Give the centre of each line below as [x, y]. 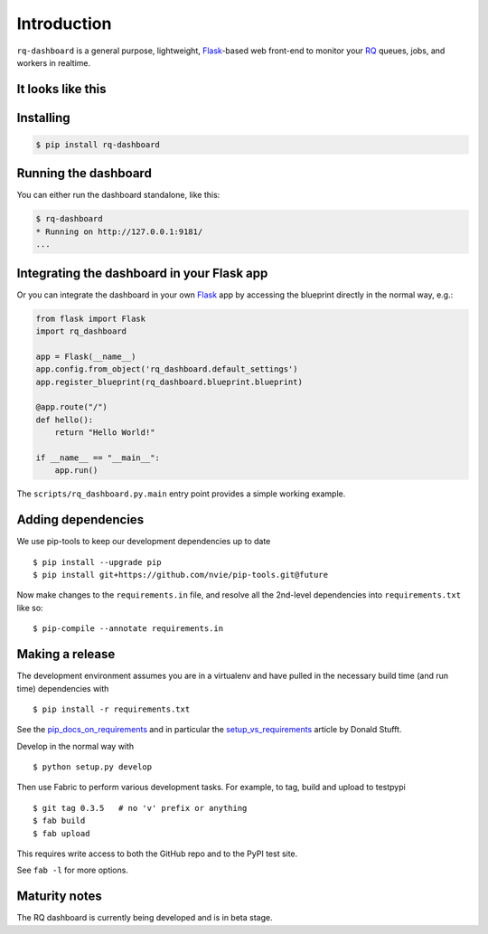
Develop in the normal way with [75, 746]
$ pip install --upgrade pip [97, 562]
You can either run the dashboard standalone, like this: [118, 195]
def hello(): [65, 420]
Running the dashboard [84, 173]
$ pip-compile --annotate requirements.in [128, 629]
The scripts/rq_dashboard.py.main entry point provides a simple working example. [181, 494]
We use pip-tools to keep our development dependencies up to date [144, 542]
